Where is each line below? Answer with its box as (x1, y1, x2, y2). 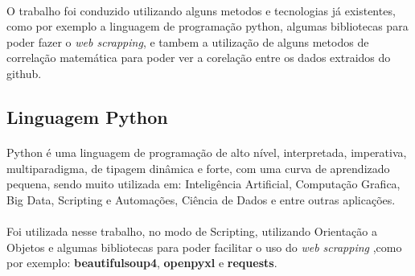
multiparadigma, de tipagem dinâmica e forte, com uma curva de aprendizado (6, 159, 390, 176)
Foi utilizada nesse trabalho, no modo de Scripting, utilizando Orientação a (6, 222, 377, 239)
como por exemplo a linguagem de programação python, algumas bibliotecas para (6, 18, 409, 35)
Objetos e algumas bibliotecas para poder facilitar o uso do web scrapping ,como (6, 238, 402, 255)
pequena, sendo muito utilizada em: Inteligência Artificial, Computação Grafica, (6, 175, 401, 192)
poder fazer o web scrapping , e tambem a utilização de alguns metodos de (6, 33, 369, 50)
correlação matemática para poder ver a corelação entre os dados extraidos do (6, 49, 391, 66)
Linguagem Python (6, 104, 168, 129)
